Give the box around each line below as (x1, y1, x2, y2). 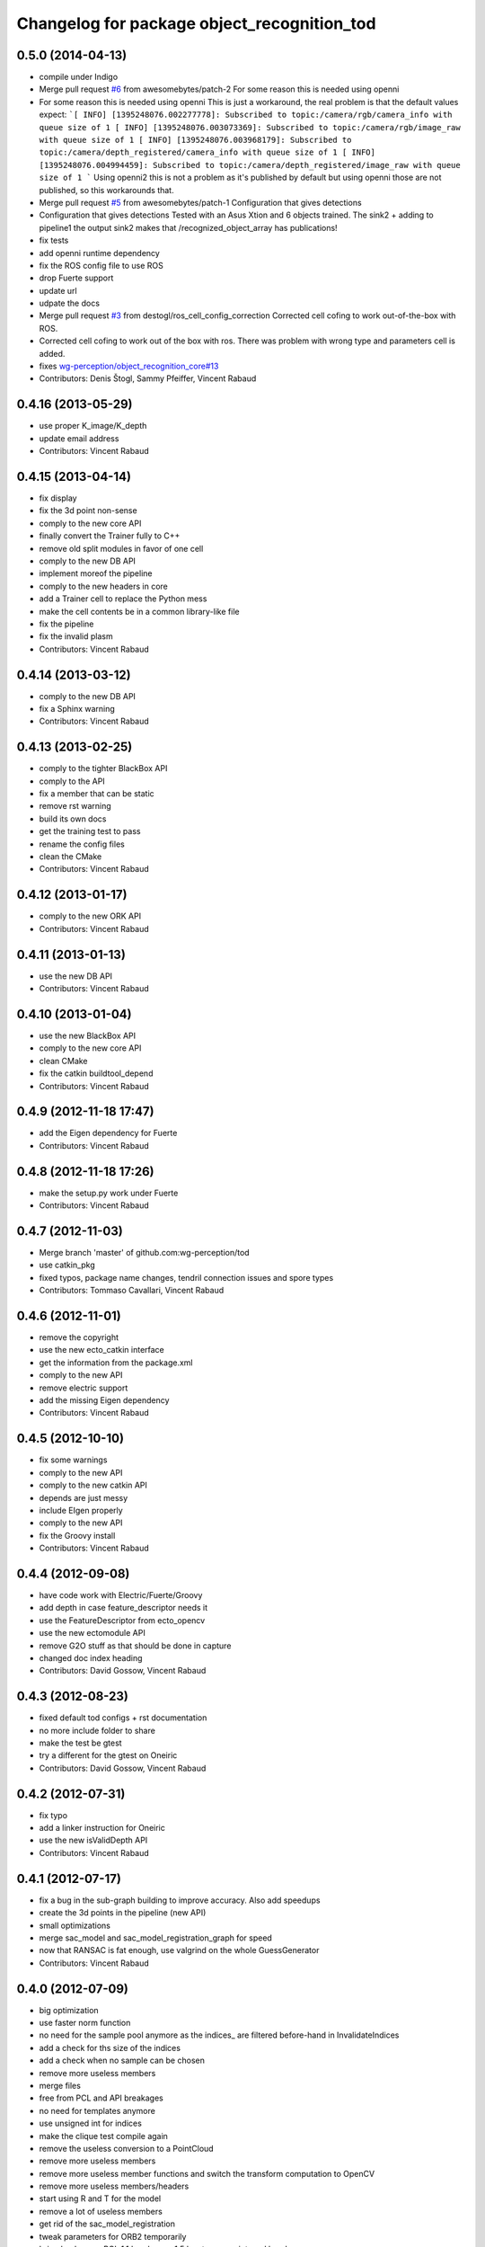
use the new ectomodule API (39, 1628, 145, 1639)
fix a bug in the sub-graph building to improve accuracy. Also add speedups (39, 1895, 321, 1905)
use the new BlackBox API (39, 1030, 137, 1041)
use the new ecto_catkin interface (39, 1345, 165, 1355)
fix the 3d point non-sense (39, 505, 138, 516)
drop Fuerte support (39, 272, 114, 283)
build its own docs (39, 813, 107, 824)
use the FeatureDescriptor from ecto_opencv (39, 1614, 206, 1626)
